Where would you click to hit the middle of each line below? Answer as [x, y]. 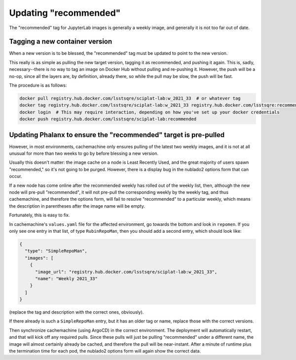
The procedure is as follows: [38, 85]
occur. [16, 176]
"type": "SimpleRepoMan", [56, 251]
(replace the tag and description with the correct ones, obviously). [76, 312]
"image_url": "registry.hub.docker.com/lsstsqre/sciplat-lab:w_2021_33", [126, 272]
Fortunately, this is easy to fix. [39, 215]
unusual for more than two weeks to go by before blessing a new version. [84, 153]
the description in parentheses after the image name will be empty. [77, 206]
